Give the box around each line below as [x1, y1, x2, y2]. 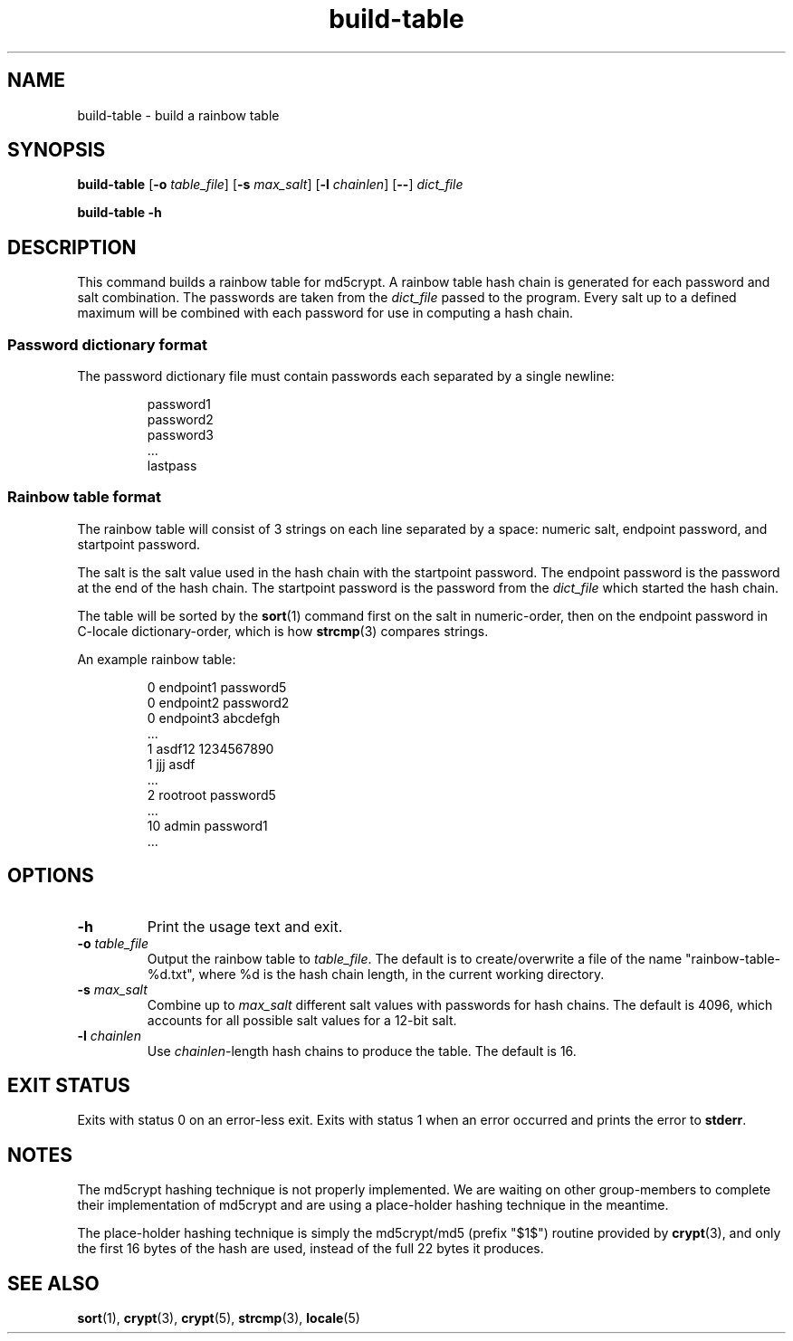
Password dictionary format [7, 335, 207, 354]
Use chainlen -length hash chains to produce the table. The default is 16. [147, 1042, 577, 1059]
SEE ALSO [7, 1271, 100, 1295]
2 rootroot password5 [147, 786, 276, 803]
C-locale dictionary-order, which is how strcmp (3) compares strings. [77, 623, 489, 639]
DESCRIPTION [7, 235, 137, 259]
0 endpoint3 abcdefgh [147, 709, 281, 726]
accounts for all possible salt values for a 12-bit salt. [147, 1012, 457, 1028]
